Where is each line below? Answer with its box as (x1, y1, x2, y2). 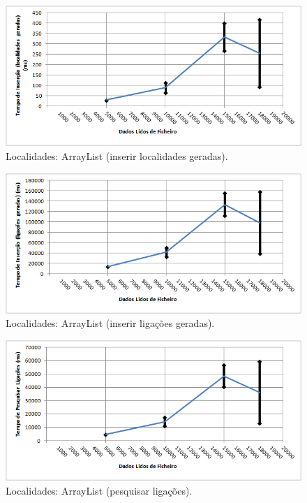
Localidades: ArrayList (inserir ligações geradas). (6, 316, 215, 330)
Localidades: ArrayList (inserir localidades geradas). (6, 148, 228, 163)
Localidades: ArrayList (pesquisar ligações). (6, 483, 193, 497)
